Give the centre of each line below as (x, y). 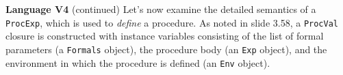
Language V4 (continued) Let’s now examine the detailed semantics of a (161, 9)
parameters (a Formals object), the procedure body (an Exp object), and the (166, 49)
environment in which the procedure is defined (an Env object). (138, 62)
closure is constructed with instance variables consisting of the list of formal (165, 36)
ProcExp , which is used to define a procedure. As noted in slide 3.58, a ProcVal (172, 22)
